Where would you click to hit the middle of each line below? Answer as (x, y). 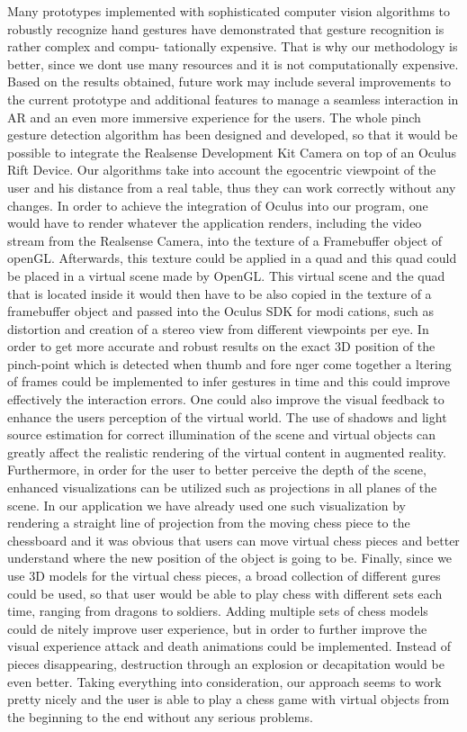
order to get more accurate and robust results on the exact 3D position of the (221, 346)
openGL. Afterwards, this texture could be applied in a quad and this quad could (232, 258)
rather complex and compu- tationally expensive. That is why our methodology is (233, 46)
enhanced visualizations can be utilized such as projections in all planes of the (222, 488)
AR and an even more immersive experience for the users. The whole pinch (214, 117)
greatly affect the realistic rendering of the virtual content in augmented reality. (227, 452)
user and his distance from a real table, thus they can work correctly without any (232, 187)
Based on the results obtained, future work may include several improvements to (229, 81)
